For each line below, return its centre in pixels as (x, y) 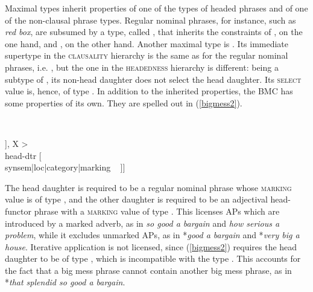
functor (18, 211)
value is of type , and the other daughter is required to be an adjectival (136, 199)
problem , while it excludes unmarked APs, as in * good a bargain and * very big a (152, 235)
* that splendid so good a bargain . (65, 282)
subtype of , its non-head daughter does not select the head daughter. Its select (153, 79)
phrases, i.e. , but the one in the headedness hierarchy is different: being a (142, 67)
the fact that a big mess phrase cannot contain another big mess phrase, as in (148, 270)
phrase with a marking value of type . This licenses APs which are (157, 211)
